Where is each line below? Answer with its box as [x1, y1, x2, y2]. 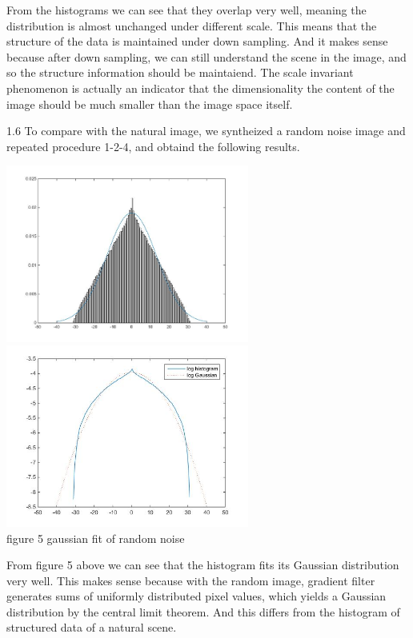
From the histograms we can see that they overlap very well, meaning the [6, 2, 367, 18]
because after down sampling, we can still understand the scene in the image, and [6, 48, 407, 65]
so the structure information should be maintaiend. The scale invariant [6, 64, 354, 81]
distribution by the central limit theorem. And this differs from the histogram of [6, 603, 400, 620]
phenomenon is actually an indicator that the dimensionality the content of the [6, 79, 395, 96]
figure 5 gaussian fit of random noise [6, 529, 185, 546]
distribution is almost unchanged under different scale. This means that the [6, 17, 377, 34]
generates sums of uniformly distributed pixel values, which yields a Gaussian [6, 588, 387, 604]
